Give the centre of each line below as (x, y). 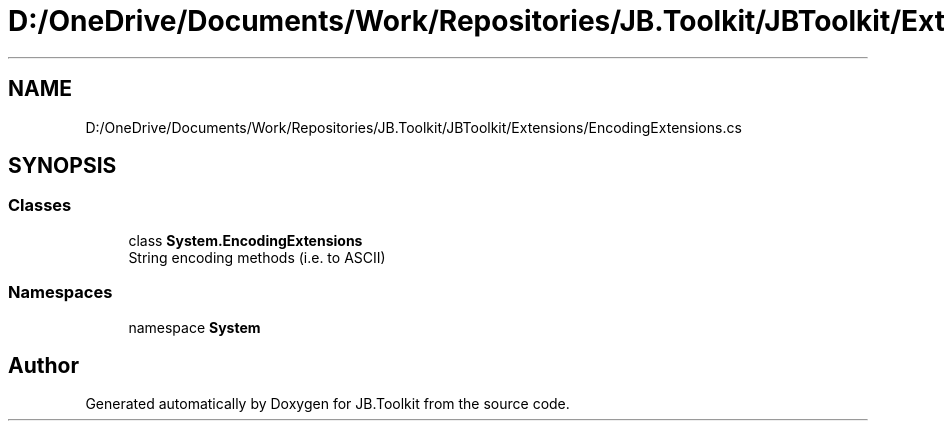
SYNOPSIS (62, 166)
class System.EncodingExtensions (245, 240)
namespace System (194, 327)
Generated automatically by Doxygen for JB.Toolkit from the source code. (327, 404)
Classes (40, 205)
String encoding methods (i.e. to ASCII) (257, 257)
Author (43, 365)
